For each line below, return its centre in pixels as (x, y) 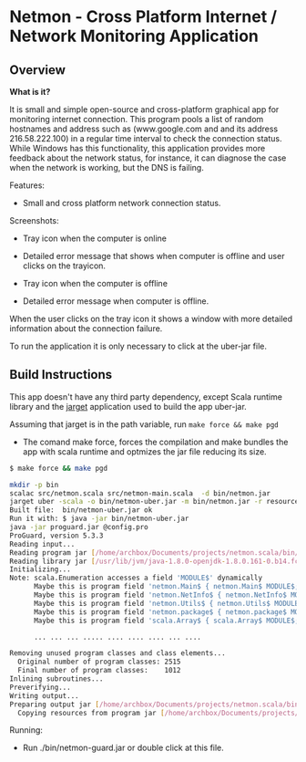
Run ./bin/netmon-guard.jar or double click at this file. (123, 748)
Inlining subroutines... (56, 679)
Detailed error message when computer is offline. (116, 301)
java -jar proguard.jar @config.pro (79, 527)
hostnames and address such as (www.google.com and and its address (144, 129)
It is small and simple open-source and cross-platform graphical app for (144, 110)
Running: (26, 730)
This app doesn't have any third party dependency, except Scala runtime (146, 397)
